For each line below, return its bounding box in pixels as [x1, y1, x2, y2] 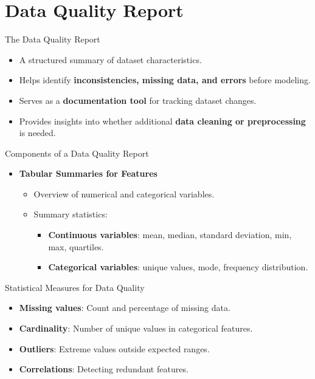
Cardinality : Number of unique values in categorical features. [19, 322, 253, 335]
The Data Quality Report [5, 33, 100, 46]
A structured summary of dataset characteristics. [19, 53, 202, 66]
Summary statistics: [33, 208, 108, 220]
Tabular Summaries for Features [19, 167, 157, 180]
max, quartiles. [48, 240, 104, 253]
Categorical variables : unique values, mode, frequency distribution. [48, 261, 308, 273]
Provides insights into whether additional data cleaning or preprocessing [19, 114, 306, 127]
